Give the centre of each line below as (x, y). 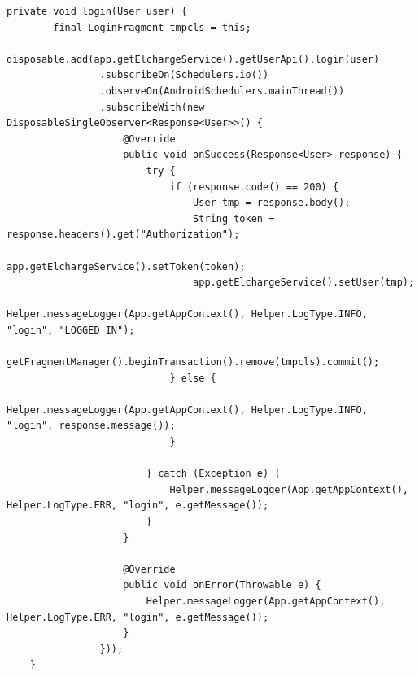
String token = (234, 218)
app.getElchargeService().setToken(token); (126, 266)
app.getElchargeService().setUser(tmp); (304, 283)
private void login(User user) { (97, 11)
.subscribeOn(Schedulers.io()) (184, 75)
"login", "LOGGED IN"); (71, 330)
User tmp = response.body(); (272, 203)
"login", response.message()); (91, 426)
